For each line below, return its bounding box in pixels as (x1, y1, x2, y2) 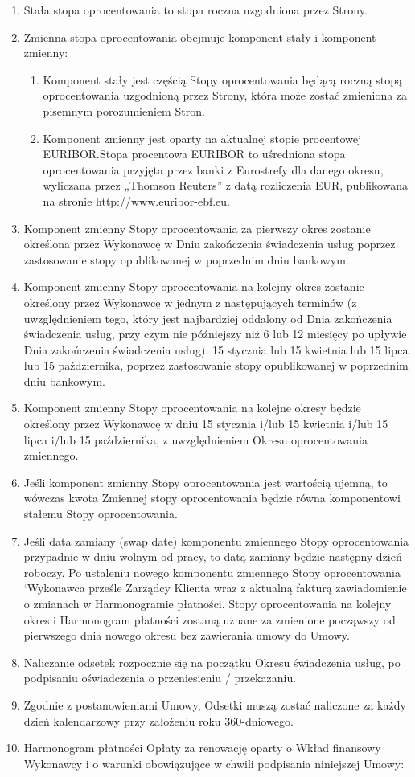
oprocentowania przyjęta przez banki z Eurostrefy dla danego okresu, (43, 161, 384, 178)
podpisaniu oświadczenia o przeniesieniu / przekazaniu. (23, 669, 297, 686)
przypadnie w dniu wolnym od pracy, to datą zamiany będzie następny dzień (23, 548, 402, 565)
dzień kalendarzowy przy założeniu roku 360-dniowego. (23, 712, 294, 729)
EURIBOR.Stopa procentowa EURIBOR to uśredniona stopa (43, 145, 346, 162)
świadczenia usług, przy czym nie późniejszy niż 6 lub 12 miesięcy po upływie (23, 325, 407, 342)
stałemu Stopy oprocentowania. (23, 505, 178, 522)
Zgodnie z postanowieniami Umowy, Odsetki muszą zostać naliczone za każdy (23, 696, 406, 713)
